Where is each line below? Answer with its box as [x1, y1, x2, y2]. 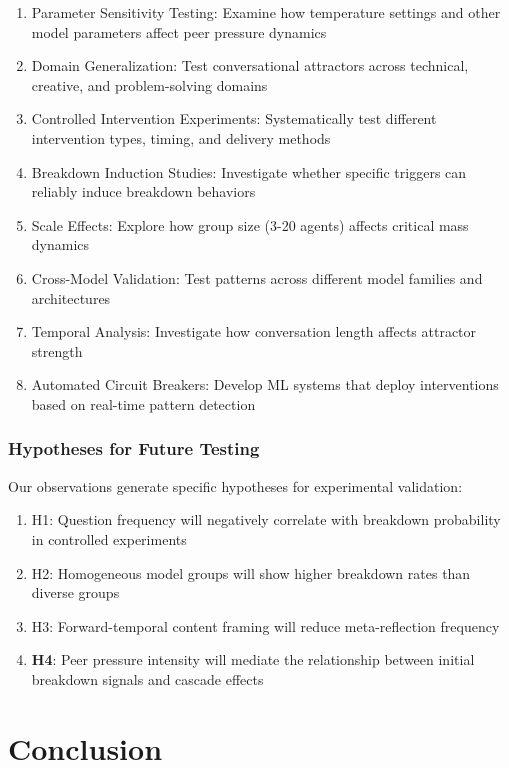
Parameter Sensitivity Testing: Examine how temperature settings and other [31, 2, 501, 22]
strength [31, 340, 83, 361]
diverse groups [31, 582, 120, 603]
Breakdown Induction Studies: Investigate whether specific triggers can [31, 161, 467, 182]
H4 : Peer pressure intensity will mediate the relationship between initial [31, 649, 475, 670]
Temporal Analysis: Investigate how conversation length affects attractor [31, 321, 477, 342]
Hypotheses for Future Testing [8, 436, 260, 461]
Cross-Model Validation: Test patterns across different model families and [31, 267, 483, 288]
